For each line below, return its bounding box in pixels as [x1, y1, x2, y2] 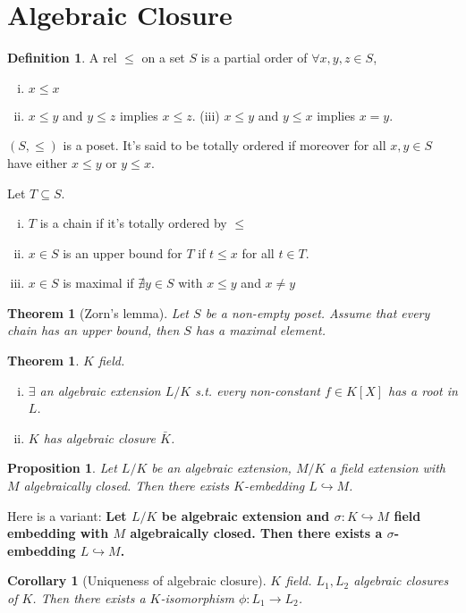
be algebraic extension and [161, 506, 330, 525]
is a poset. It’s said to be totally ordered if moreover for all [63, 136, 386, 155]
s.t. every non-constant [195, 381, 320, 399]
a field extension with [329, 458, 445, 477]
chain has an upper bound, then [7, 321, 180, 340]
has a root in [388, 381, 458, 399]
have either [7, 153, 68, 172]
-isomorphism [160, 589, 234, 607]
